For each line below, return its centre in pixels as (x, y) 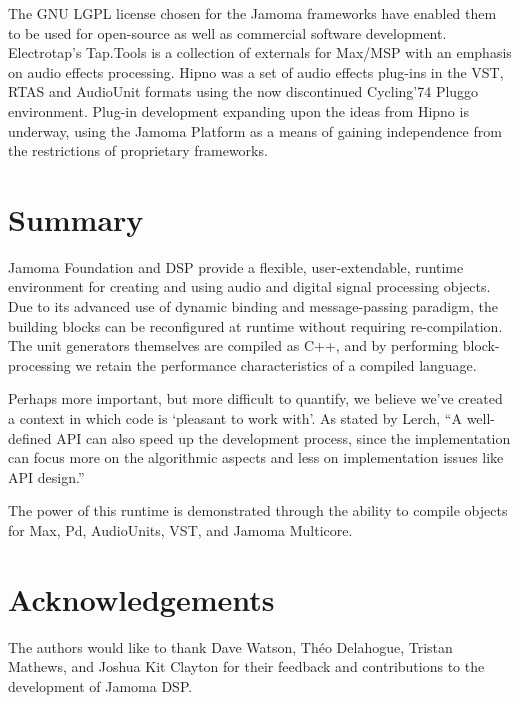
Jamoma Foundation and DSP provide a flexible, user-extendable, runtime (236, 266)
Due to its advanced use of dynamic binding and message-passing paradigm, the (253, 306)
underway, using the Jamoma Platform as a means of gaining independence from (255, 130)
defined (30, 437)
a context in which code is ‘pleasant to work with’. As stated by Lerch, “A (235, 418)
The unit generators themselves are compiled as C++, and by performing (233, 345)
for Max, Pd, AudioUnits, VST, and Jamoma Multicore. (180, 530)
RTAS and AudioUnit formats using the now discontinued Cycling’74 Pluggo (243, 91)
